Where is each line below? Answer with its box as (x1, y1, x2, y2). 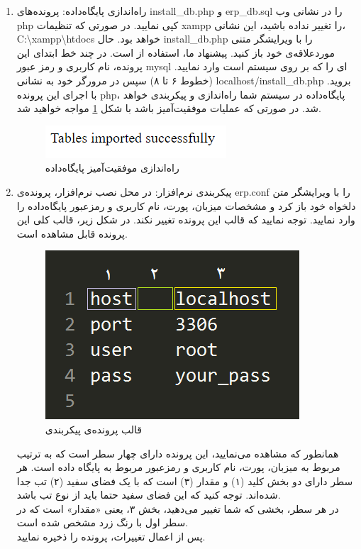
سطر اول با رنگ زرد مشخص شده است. (16, 515, 189, 530)
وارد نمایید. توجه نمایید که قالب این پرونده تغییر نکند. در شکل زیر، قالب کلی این (16, 212, 355, 227)
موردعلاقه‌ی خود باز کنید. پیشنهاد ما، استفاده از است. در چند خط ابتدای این (16, 45, 335, 60)
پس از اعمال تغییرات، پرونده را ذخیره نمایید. (16, 529, 206, 544)
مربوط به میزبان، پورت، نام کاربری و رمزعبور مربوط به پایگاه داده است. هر (16, 460, 340, 475)
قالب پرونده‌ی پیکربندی (45, 421, 143, 436)
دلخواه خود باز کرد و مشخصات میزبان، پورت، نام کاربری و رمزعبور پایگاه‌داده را (16, 198, 356, 213)
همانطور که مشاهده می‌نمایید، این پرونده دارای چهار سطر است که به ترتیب (16, 445, 339, 460)
